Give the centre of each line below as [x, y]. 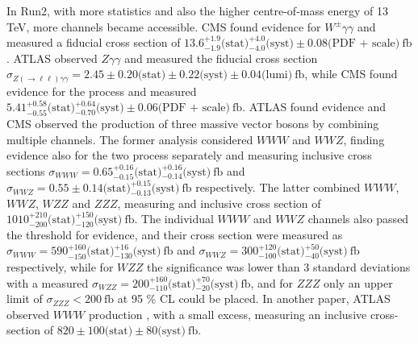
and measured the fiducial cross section [221, 58]
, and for [272, 282]
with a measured [48, 282]
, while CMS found [351, 74]
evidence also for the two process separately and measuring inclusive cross [189, 155]
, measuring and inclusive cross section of [219, 203]
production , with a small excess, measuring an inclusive [228, 314]
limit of [25, 298]
